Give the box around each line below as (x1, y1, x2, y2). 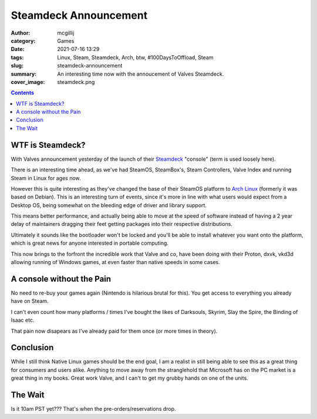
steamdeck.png (57, 78, 95, 85)
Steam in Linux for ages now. (11, 174, 82, 181)
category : (11, 37, 36, 44)
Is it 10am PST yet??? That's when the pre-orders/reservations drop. (11, 406, 176, 413)
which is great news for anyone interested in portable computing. (11, 239, 168, 246)
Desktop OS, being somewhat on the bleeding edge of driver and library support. (11, 201, 207, 208)
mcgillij (57, 29, 75, 36)
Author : (11, 29, 31, 36)
